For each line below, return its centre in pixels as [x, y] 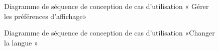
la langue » [21, 42]
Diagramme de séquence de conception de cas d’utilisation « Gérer [106, 6]
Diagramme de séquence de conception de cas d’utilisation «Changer [110, 33]
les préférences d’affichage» [45, 16]
